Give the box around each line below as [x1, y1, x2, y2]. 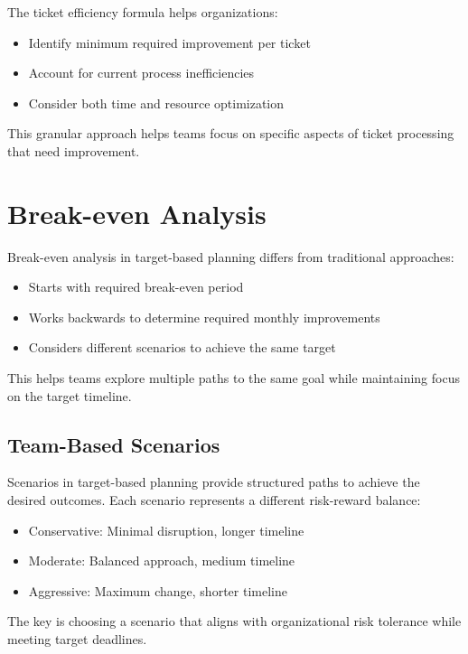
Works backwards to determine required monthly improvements [28, 307, 380, 326]
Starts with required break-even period [28, 277, 244, 296]
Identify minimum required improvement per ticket [28, 33, 311, 51]
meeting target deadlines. [7, 630, 147, 649]
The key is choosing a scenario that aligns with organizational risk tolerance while [7, 612, 462, 631]
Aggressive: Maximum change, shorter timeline [28, 581, 287, 600]
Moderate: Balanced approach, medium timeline [28, 551, 295, 570]
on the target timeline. [7, 386, 132, 405]
